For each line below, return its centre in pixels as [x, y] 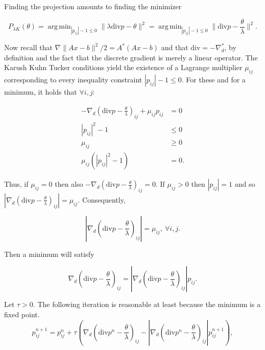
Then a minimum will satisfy [49, 254]
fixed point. [22, 314]
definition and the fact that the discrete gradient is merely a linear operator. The [131, 57]
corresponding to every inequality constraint [73, 80]
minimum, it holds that [41, 92]
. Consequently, [102, 199]
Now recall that [28, 47]
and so [245, 184]
